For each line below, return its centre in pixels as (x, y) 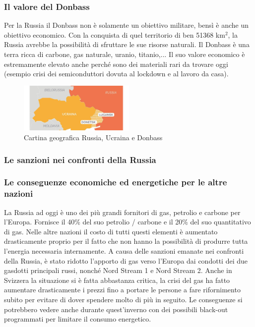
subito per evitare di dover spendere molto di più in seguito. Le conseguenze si (123, 299)
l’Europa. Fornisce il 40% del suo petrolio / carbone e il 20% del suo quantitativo (127, 222)
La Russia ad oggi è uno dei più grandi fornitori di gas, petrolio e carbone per (122, 212)
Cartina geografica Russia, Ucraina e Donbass (93, 137)
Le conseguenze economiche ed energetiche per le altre (116, 182)
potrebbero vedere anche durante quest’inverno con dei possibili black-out (116, 309)
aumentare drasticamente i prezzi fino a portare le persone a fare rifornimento (122, 290)
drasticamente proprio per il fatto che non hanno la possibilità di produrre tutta (126, 241)
